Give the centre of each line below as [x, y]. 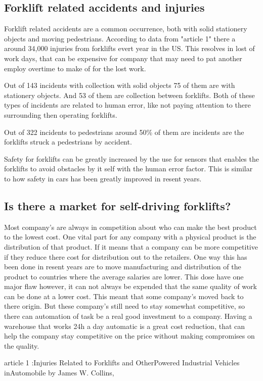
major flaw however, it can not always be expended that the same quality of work [130, 286]
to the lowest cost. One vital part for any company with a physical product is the [130, 237]
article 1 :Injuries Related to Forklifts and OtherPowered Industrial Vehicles [122, 363]
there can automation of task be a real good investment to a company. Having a [128, 316]
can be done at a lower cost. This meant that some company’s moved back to [124, 296]
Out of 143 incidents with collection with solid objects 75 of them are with [120, 85]
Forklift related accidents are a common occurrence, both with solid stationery [126, 29]
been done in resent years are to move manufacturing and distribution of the [123, 267]
